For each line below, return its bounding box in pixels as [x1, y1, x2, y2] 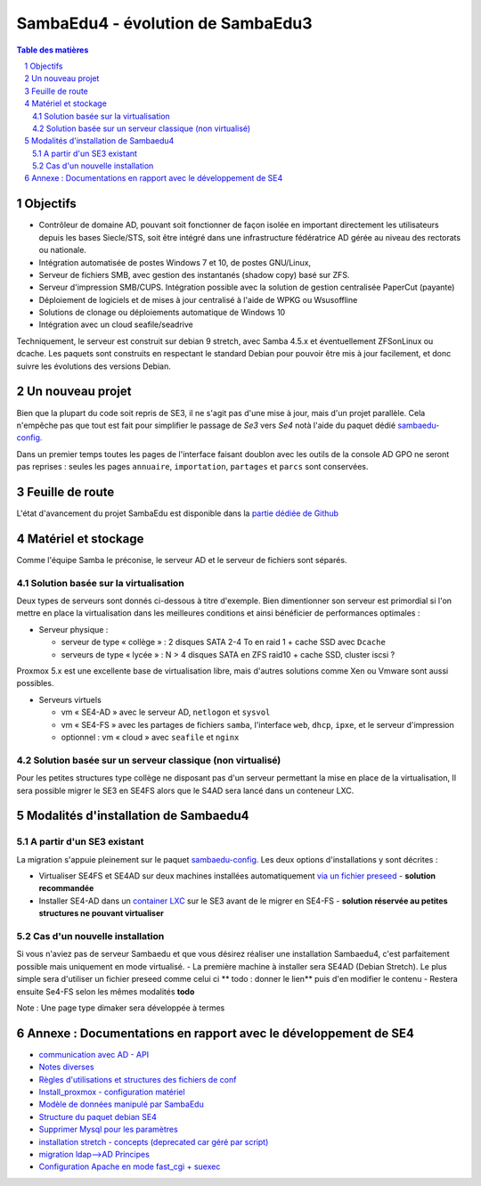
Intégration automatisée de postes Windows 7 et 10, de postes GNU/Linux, [38, 257, 312, 267]
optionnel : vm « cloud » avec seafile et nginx [61, 732, 240, 742]
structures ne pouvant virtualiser [38, 908, 164, 919]
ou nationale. [38, 245, 86, 256]
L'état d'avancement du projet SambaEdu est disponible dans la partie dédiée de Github [16, 508, 338, 519]
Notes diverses [38, 1061, 94, 1073]
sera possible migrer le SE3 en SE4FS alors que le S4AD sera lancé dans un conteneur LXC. [16, 785, 355, 796]
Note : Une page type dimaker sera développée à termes [16, 1002, 225, 1013]
